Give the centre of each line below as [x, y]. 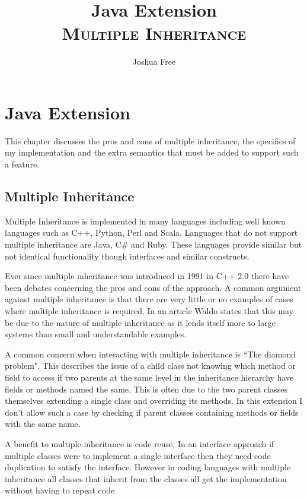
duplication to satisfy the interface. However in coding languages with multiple [148, 467]
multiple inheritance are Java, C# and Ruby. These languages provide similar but [153, 244]
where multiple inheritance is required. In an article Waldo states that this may [149, 310]
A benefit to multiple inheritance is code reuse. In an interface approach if [140, 443]
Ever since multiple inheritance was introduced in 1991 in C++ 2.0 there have [147, 276]
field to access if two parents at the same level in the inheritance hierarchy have [149, 377]
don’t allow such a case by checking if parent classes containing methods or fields [152, 412]
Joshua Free [154, 61]
